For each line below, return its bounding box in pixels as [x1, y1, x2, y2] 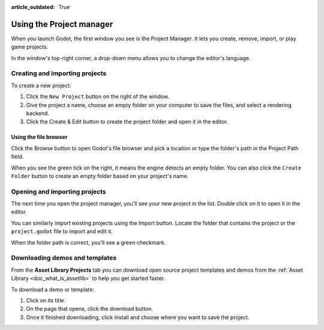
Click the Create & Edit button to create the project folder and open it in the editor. [26, 118, 228, 126]
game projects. [11, 43, 49, 50]
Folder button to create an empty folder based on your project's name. [11, 172, 189, 180]
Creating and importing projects [11, 69, 107, 78]
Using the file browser [11, 133, 68, 141]
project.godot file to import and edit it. [11, 228, 113, 235]
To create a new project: [11, 82, 71, 89]
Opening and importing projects [11, 187, 106, 195]
